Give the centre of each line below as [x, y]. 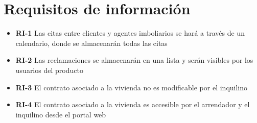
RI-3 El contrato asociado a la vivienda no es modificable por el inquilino [132, 87]
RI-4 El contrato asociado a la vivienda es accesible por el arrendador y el [133, 104]
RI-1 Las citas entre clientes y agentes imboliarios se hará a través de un [130, 33]
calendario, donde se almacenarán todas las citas [91, 43]
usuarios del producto [49, 70]
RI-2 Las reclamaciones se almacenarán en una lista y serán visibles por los [134, 60]
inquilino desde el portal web [61, 114]
